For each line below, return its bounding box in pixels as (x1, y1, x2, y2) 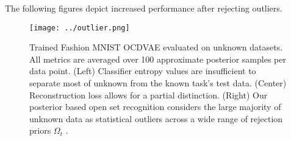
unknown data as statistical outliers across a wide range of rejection (29, 112, 283, 125)
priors (29, 124, 51, 137)
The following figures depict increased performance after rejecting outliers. (5, 2, 282, 14)
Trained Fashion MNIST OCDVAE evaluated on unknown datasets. (29, 41, 283, 53)
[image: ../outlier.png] (29, 23, 130, 32)
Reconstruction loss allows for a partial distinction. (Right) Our (29, 88, 268, 101)
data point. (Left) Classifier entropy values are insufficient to (29, 64, 256, 77)
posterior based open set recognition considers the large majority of (29, 100, 281, 113)
